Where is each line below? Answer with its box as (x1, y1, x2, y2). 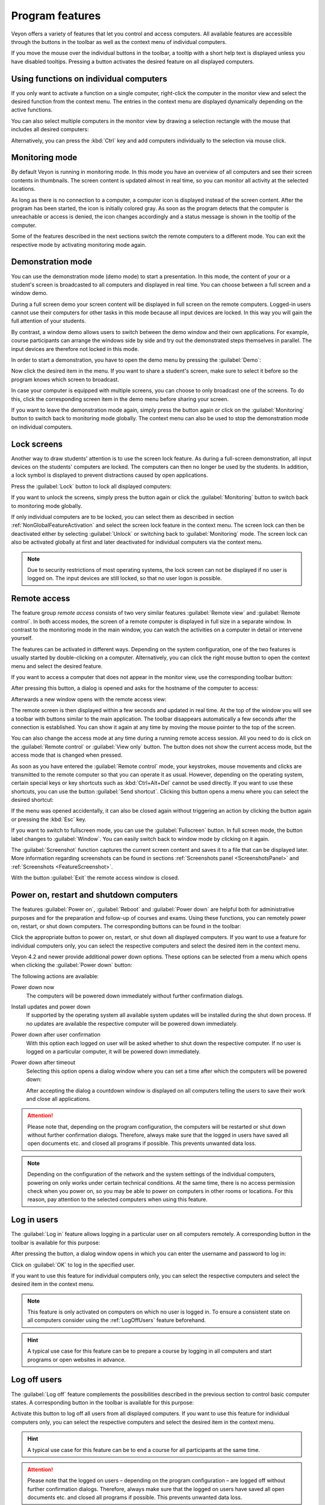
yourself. (11, 635, 33, 642)
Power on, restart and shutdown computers (11, 890, 178, 900)
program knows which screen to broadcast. (11, 376, 120, 383)
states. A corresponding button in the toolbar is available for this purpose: (11, 1398, 194, 1406)
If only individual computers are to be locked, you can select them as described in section (11, 514, 234, 521)
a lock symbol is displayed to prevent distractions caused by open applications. (11, 471, 208, 479)
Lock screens (11, 439, 63, 449)
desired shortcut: (11, 796, 54, 804)
